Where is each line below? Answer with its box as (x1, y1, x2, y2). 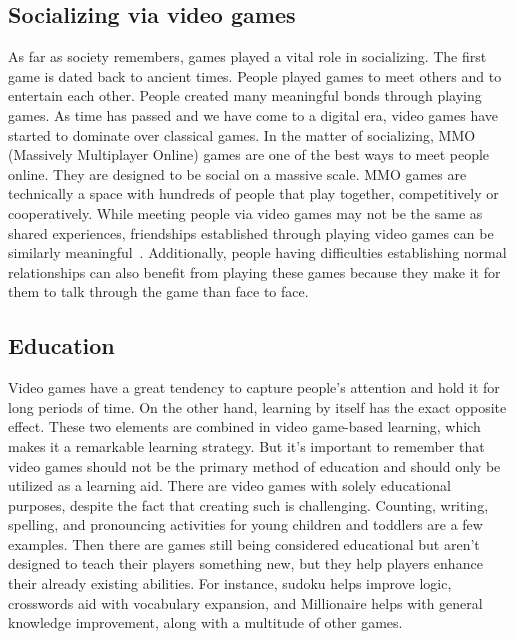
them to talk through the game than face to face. (8, 281, 309, 302)
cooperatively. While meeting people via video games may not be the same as (8, 202, 483, 223)
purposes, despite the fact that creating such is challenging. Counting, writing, (8, 494, 489, 515)
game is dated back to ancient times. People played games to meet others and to (8, 65, 502, 86)
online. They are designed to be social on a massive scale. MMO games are (8, 163, 467, 184)
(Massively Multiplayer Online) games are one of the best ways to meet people (8, 144, 490, 165)
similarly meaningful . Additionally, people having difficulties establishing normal (8, 242, 507, 263)
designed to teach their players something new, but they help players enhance (8, 553, 483, 574)
